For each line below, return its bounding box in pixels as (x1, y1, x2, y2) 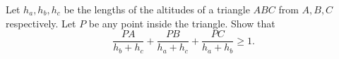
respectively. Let (6, 15, 76, 30)
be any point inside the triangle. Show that (88, 15, 275, 30)
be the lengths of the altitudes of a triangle (64, 2, 250, 16)
